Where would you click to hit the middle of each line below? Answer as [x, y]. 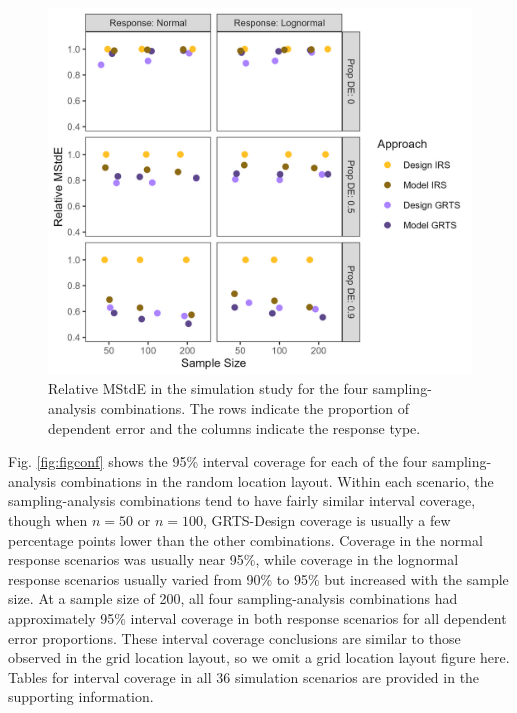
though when [48, 520]
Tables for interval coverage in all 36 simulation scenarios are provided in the [244, 676]
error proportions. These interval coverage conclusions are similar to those [234, 637]
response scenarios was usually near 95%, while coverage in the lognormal [233, 559]
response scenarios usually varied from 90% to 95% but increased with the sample [258, 578]
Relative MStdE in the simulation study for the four [208, 388]
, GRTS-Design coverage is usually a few [326, 520]
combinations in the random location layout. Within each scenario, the [277, 480]
